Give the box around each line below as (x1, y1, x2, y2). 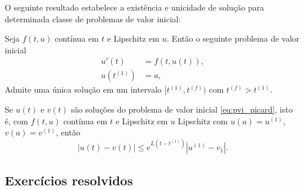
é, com (5, 114, 28, 127)
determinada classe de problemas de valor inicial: (5, 12, 181, 25)
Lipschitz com (178, 114, 228, 127)
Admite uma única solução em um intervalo (5, 83, 162, 96)
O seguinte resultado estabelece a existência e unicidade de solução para (5, 1, 265, 13)
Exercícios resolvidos (5, 171, 133, 189)
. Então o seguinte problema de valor (166, 32, 300, 45)
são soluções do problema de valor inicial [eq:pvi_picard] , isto (71, 103, 293, 116)
